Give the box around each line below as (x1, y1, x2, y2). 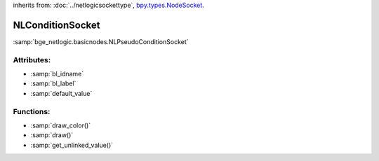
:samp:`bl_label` (30, 79, 77, 87)
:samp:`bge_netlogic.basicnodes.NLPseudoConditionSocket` (13, 37, 189, 45)
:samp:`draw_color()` (30, 121, 91, 129)
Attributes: (13, 55, 51, 64)
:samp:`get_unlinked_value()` (30, 141, 114, 149)
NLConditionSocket (13, 19, 100, 31)
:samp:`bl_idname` (30, 70, 84, 78)
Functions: (13, 106, 51, 116)
